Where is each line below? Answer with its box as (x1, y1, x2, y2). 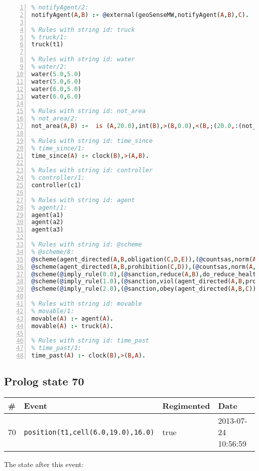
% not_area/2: (31, 115, 78, 122)
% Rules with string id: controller (31, 167, 153, 174)
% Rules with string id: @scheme (31, 241, 142, 248)
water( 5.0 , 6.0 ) (31, 78, 82, 85)
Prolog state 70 (4, 373, 84, 389)
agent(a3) (31, 226, 64, 234)
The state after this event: (4, 459, 84, 470)
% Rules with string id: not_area (31, 108, 146, 115)
